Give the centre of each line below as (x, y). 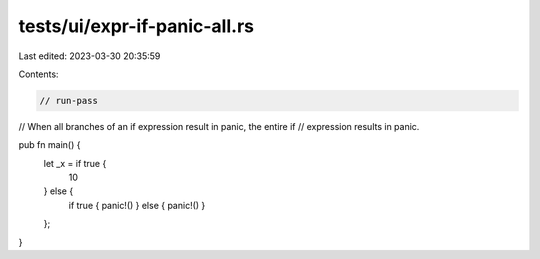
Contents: (38, 74)
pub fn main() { (49, 145)
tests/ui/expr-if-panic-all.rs (136, 26)
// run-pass (69, 100)
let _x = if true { (75, 163)
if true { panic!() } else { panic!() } (137, 205)
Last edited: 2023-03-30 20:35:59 (89, 56)
